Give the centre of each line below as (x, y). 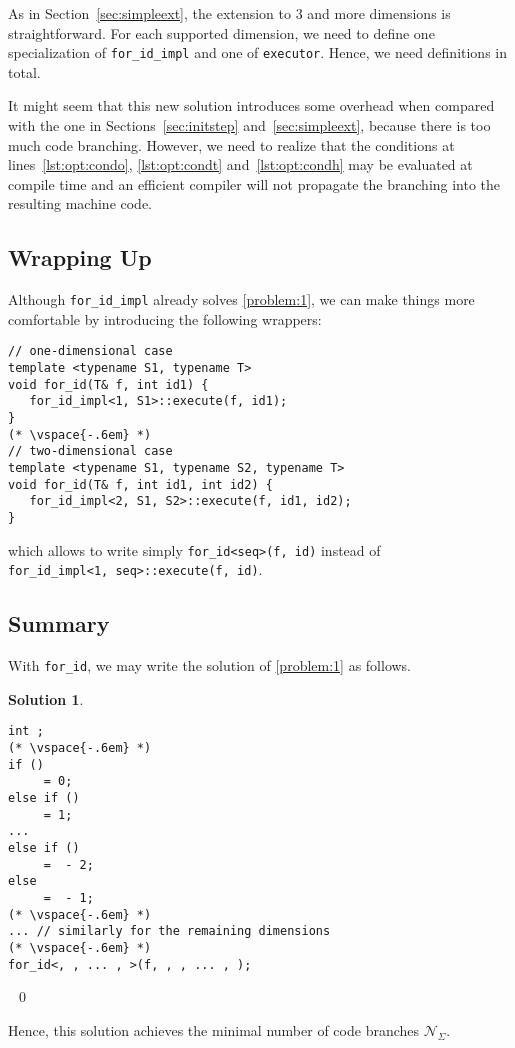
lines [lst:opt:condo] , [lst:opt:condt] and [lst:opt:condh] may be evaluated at (240, 164)
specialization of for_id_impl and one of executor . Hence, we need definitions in (258, 52)
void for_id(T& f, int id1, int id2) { (140, 484)
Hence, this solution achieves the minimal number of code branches (214, 1029)
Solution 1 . (46, 698)
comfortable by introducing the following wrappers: (165, 318)
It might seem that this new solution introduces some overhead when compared (251, 105)
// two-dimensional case (90, 451)
